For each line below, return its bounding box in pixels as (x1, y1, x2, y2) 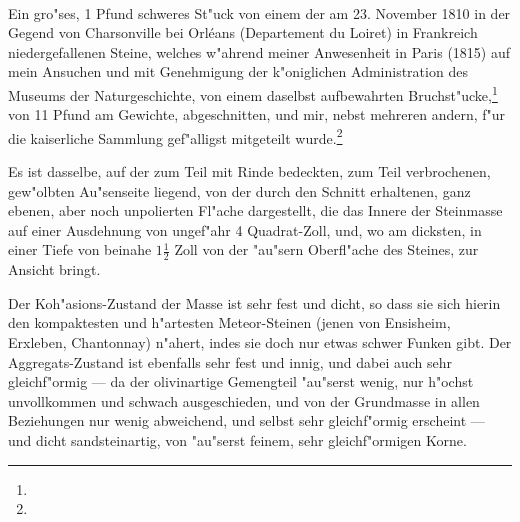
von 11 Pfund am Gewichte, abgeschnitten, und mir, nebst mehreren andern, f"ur (8, 104, 506, 125)
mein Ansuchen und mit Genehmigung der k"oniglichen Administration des (8, 61, 468, 82)
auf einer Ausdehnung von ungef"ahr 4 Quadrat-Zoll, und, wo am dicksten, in (8, 219, 482, 240)
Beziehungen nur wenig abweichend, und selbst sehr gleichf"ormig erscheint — (8, 410, 485, 431)
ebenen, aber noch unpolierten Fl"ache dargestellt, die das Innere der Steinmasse (8, 200, 503, 221)
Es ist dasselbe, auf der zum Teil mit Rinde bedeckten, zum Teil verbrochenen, (8, 161, 491, 182)
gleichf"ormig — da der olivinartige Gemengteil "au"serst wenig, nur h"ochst (8, 371, 474, 392)
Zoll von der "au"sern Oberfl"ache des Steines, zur (174, 239, 479, 260)
